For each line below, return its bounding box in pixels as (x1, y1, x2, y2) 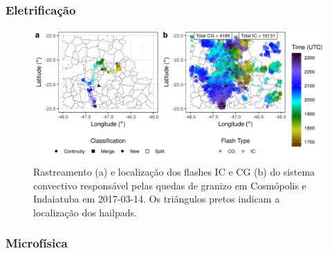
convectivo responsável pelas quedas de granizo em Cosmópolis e (33, 178, 306, 192)
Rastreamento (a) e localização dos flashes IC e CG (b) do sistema (33, 164, 315, 178)
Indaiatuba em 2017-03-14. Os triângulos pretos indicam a (33, 191, 280, 206)
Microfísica (6, 234, 68, 252)
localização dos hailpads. (33, 205, 137, 219)
